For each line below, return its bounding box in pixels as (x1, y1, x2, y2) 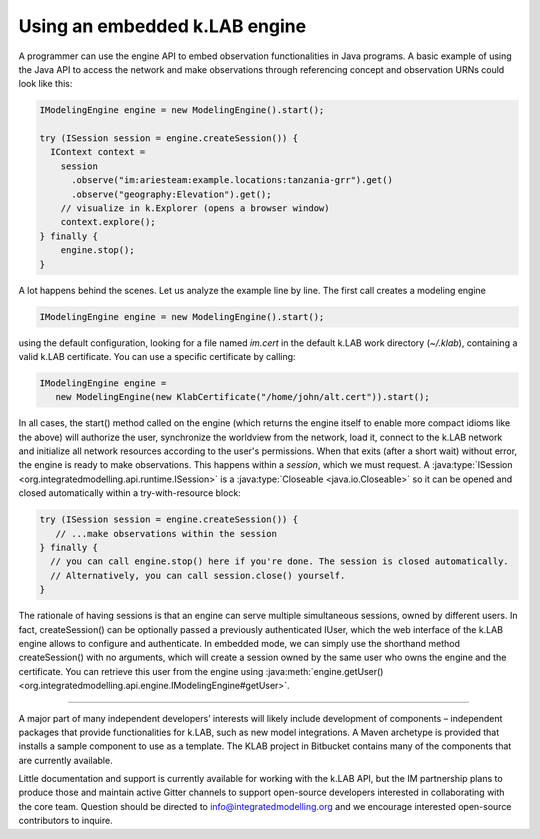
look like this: (18, 78, 73, 90)
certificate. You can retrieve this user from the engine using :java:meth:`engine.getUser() (18, 665, 384, 677)
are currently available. (18, 754, 114, 766)
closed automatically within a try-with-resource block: (18, 487, 242, 499)
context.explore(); (60, 216, 157, 228)
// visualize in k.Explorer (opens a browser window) (60, 203, 330, 214)
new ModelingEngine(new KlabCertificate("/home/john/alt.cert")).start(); (55, 391, 430, 403)
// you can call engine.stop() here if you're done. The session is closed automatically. (50, 556, 509, 567)
